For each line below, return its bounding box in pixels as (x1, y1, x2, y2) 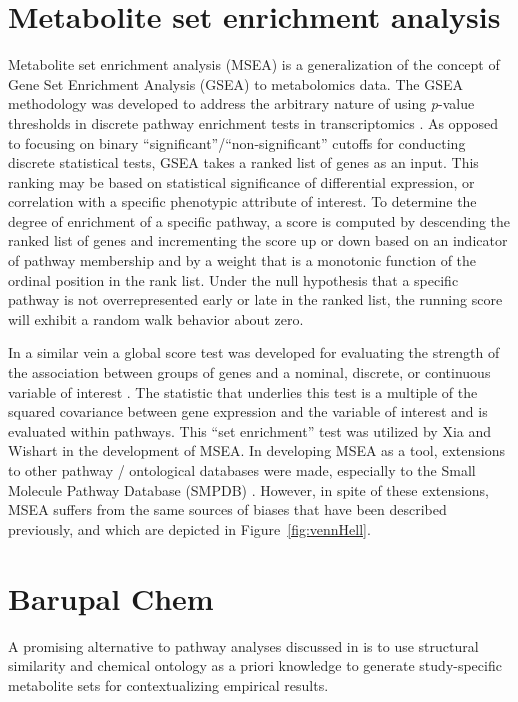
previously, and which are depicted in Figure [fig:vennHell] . (8, 518, 371, 539)
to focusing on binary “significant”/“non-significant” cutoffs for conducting (8, 132, 466, 153)
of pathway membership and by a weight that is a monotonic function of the (8, 250, 477, 271)
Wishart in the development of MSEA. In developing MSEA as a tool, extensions (8, 440, 505, 461)
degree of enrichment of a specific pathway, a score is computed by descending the (8, 210, 511, 231)
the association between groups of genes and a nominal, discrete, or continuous (8, 362, 491, 383)
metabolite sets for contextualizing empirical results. (8, 674, 329, 695)
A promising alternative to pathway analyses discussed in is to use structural (8, 635, 479, 656)
